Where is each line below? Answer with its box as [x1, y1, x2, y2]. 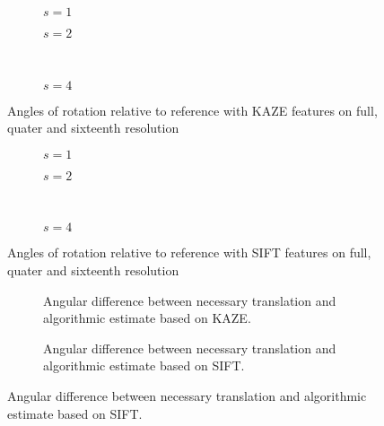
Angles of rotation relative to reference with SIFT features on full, [7, 243, 371, 262]
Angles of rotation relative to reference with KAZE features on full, [7, 100, 378, 119]
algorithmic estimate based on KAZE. [43, 309, 251, 327]
